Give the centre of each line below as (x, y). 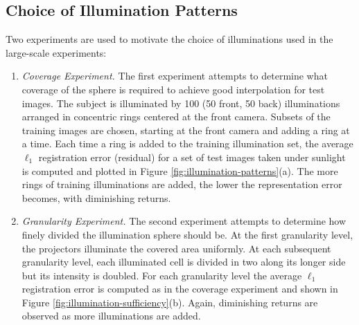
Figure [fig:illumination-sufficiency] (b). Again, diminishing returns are (170, 302)
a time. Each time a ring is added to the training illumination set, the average (187, 143)
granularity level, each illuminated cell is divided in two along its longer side (184, 262)
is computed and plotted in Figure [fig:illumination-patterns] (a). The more (180, 170)
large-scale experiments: (56, 52)
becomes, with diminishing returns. (96, 197)
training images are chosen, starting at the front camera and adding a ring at (186, 130)
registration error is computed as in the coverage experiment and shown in (180, 289)
